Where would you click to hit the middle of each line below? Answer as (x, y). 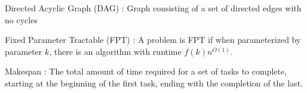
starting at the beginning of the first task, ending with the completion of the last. (154, 83)
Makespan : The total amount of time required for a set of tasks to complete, (146, 71)
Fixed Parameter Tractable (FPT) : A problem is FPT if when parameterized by (153, 40)
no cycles (21, 19)
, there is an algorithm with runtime (115, 51)
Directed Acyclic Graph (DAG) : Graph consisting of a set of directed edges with (153, 8)
